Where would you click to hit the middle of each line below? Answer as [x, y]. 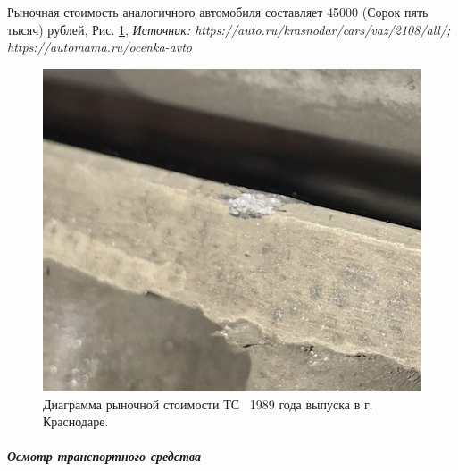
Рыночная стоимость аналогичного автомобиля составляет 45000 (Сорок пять [218, 12]
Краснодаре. [76, 421]
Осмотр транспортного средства [104, 456]
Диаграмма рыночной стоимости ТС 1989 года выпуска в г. [208, 404]
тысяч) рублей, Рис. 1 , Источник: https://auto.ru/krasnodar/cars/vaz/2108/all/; [229, 29]
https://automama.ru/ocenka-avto [100, 47]
